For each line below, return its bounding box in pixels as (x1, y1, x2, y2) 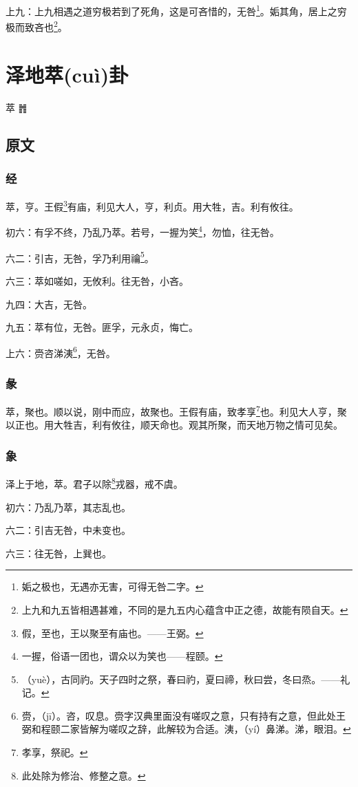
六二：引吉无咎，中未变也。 (6, 523, 131, 537)
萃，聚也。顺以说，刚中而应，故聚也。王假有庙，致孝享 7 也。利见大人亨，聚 (6, 402, 347, 418)
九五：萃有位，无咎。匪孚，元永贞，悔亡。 (6, 320, 198, 334)
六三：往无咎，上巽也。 (6, 546, 112, 560)
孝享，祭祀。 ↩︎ (21, 745, 88, 759)
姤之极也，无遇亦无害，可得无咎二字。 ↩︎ (21, 579, 204, 594)
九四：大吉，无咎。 (6, 297, 92, 311)
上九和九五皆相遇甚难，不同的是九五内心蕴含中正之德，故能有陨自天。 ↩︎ (21, 602, 348, 616)
